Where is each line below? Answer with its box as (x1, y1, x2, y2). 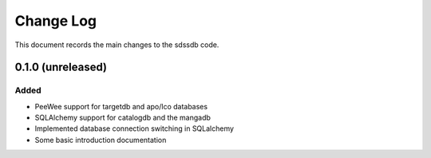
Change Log (14, 12, 97, 30)
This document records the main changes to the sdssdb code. (14, 40, 219, 49)
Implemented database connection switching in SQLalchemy (34, 124, 235, 133)
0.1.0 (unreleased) (14, 61, 108, 74)
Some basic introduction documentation (34, 135, 167, 144)
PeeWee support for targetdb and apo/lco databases (34, 101, 208, 111)
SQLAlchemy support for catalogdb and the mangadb (34, 113, 212, 123)
